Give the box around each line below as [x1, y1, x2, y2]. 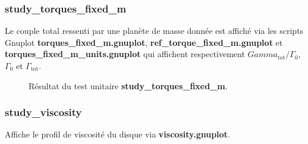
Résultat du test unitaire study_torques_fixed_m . [29, 79, 228, 92]
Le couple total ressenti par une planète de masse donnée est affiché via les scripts [5, 24, 304, 37]
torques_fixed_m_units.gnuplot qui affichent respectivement [5, 48, 245, 60]
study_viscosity [5, 105, 82, 120]
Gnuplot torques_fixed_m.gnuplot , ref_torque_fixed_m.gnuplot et [5, 36, 283, 48]
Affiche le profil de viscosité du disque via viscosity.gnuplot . [5, 128, 230, 140]
